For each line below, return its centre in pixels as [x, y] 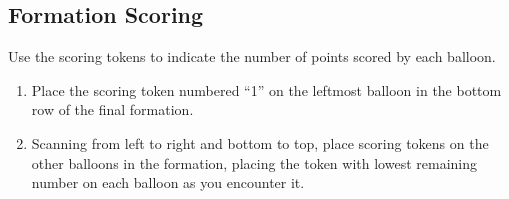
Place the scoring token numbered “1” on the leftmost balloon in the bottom [266, 89]
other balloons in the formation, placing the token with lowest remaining [254, 162]
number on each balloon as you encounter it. [168, 182]
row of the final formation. [112, 109]
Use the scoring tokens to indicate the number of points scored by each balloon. [252, 56]
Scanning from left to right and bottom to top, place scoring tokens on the [260, 142]
